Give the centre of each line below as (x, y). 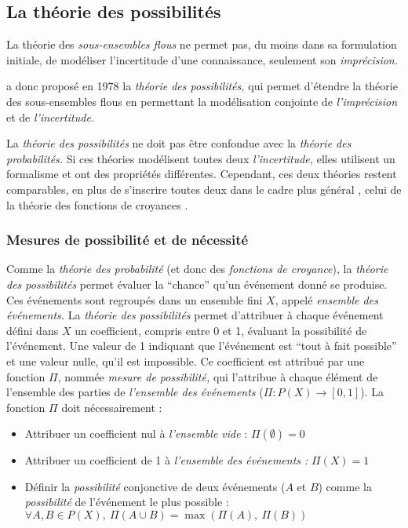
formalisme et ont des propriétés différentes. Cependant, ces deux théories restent (202, 174)
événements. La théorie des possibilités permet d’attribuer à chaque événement (195, 315)
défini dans (33, 330)
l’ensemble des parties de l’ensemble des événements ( (135, 392)
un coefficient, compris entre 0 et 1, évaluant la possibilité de (221, 330)
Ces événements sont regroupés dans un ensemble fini (135, 299)
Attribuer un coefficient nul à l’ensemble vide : (136, 433)
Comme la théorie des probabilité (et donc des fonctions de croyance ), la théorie (197, 269)
